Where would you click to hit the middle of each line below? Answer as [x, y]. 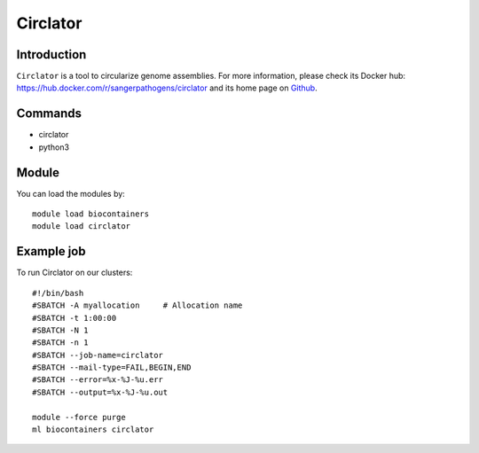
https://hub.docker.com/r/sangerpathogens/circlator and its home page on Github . [167, 88]
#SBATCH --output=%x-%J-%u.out [100, 392]
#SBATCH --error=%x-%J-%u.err [98, 380]
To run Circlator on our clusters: [75, 273]
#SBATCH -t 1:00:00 [75, 318]
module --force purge [79, 417]
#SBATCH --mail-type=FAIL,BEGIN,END [112, 367]
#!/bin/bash [58, 293]
